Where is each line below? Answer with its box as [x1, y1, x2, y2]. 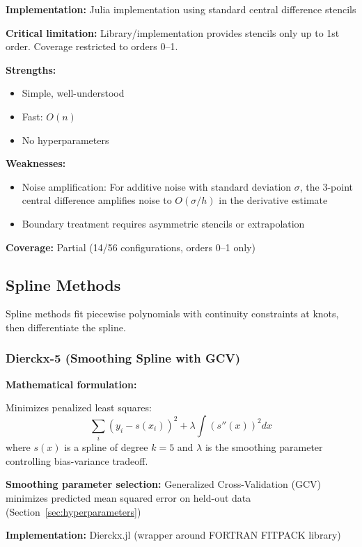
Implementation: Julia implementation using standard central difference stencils [6, 2, 356, 16]
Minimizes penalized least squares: [6, 400, 152, 415]
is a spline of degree [64, 440, 148, 454]
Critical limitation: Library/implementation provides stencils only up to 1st [6, 25, 340, 40]
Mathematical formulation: [6, 376, 137, 391]
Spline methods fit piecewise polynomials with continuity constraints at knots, [6, 306, 339, 321]
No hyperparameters [22, 132, 109, 147]
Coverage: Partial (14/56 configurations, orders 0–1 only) [6, 239, 255, 254]
